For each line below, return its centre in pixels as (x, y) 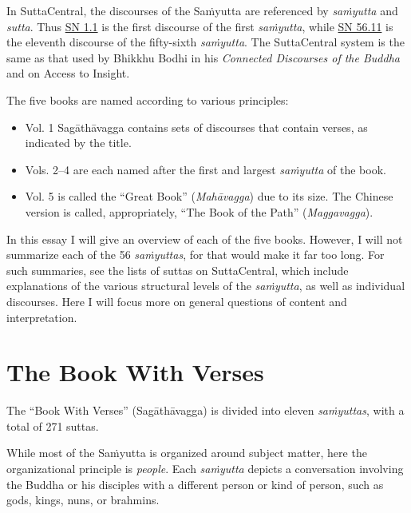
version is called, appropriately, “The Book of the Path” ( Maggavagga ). (199, 211)
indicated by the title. (78, 143)
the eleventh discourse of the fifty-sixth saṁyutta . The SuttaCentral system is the (205, 42)
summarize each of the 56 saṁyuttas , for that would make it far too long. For (196, 255)
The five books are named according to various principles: (148, 99)
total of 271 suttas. (53, 426)
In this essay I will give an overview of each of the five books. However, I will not (205, 239)
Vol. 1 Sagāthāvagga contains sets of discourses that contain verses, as (196, 127)
